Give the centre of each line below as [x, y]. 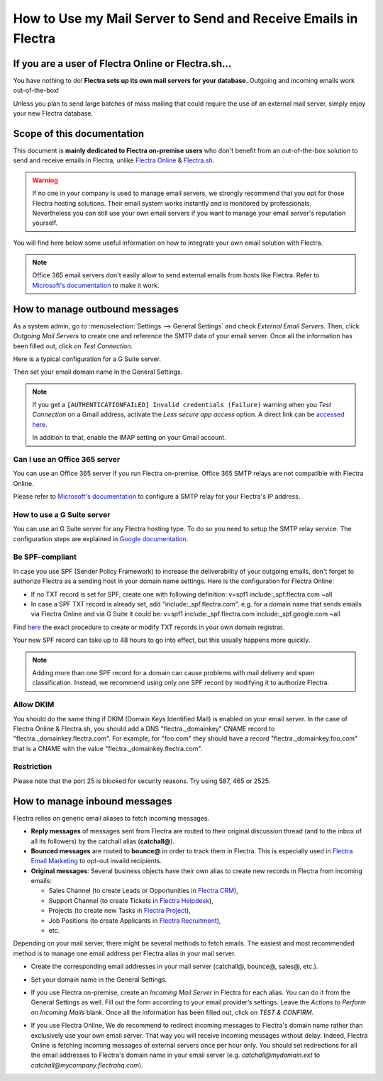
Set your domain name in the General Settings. [99, 980]
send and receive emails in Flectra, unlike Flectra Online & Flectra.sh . [114, 160]
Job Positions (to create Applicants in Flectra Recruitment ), [135, 920]
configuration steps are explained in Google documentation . [101, 538]
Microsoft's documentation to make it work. [96, 285]
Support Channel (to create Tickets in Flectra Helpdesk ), [131, 900]
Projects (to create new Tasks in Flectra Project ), [120, 911]
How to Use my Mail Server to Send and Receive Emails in [185, 18]
